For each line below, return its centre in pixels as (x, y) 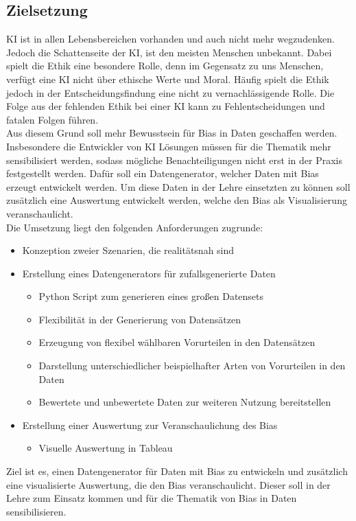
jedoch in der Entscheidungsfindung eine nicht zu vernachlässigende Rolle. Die (170, 92)
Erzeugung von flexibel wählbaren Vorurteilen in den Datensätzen (177, 342)
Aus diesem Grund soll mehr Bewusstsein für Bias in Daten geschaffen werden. (172, 133)
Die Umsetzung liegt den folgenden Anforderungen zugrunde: (135, 227)
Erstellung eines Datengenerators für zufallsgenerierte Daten (149, 273)
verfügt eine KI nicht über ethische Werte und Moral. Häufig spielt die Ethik (168, 79)
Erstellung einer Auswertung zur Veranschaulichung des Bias (150, 425)
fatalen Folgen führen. (52, 119)
